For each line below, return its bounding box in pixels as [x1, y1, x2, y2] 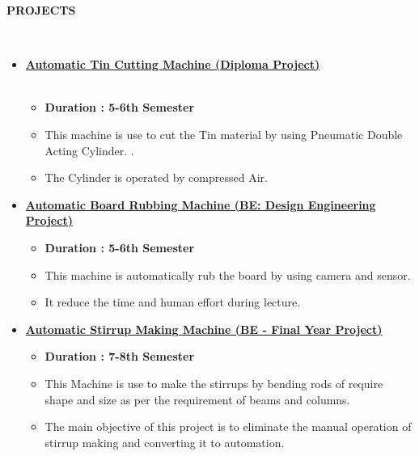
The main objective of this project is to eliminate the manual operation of [44, 418, 412, 435]
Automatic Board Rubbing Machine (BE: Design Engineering [25, 196, 376, 213]
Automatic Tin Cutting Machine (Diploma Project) [25, 56, 320, 73]
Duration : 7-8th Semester [44, 348, 195, 365]
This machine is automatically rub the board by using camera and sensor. [44, 266, 411, 283]
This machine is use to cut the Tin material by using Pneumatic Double [44, 125, 403, 142]
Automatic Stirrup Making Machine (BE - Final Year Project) [25, 320, 383, 337]
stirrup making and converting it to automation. [44, 433, 285, 450]
